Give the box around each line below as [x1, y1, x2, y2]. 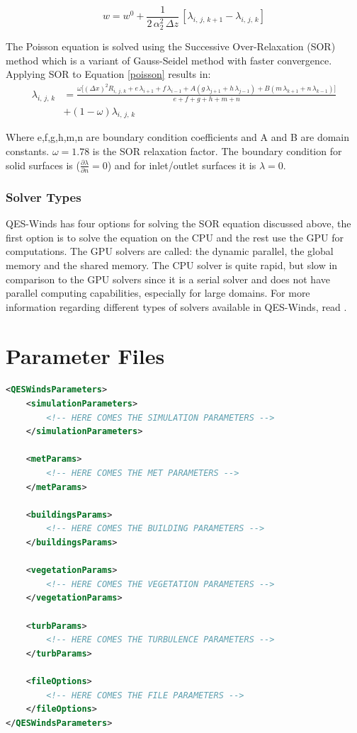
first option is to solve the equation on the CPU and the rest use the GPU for [6, 229, 344, 244]
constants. [6, 144, 50, 159]
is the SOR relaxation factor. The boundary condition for [92, 144, 342, 159]
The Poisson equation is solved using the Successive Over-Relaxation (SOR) [6, 39, 336, 54]
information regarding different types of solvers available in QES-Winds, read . [6, 299, 347, 314]
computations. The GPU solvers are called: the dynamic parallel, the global [6, 244, 334, 258]
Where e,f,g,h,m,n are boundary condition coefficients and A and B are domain [6, 130, 350, 144]
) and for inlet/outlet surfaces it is [107, 157, 256, 172]
